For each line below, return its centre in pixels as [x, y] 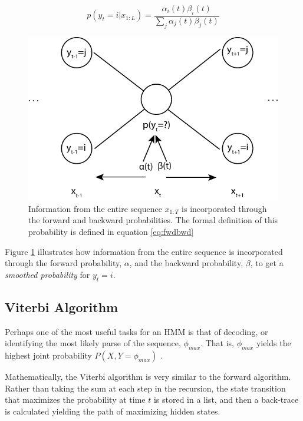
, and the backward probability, [186, 263]
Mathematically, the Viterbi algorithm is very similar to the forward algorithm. [148, 377]
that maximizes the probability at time [75, 400]
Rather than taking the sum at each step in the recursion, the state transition [145, 388]
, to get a [267, 263]
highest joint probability [48, 355]
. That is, [217, 343]
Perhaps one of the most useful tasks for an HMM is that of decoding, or [136, 331]
